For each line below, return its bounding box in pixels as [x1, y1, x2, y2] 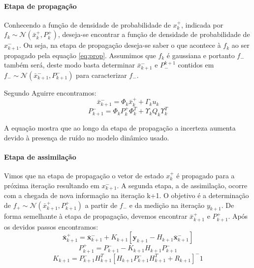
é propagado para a [176, 170, 235, 181]
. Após [228, 211, 248, 221]
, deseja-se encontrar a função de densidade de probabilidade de [58, 29, 250, 39]
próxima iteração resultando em [4, 180, 99, 190]
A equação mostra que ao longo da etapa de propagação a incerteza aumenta [4, 123, 236, 133]
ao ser [231, 40, 250, 50]
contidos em [178, 60, 214, 70]
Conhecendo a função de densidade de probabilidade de [4, 19, 171, 30]
